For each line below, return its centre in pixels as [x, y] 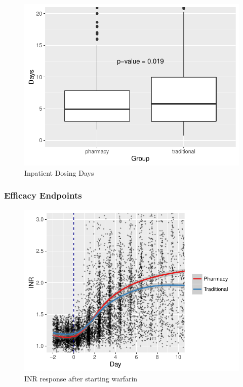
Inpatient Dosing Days [59, 172]
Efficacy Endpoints [43, 195]
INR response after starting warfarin [81, 378]
